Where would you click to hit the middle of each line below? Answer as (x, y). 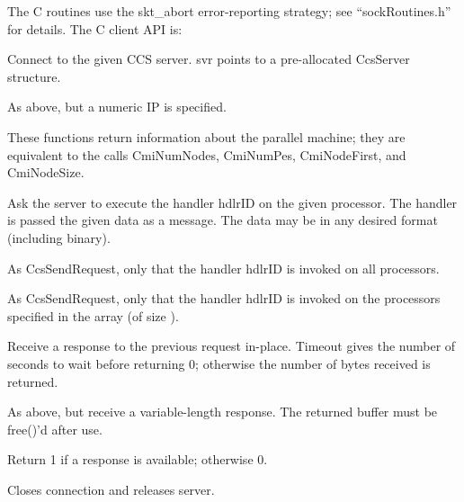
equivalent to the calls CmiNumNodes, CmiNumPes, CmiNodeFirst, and (207, 154)
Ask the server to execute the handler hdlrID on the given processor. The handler (232, 202)
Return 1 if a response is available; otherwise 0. (138, 459)
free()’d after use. (55, 429)
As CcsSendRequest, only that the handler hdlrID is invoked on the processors (224, 298)
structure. (34, 76)
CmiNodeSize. (46, 172)
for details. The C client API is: (95, 28)
